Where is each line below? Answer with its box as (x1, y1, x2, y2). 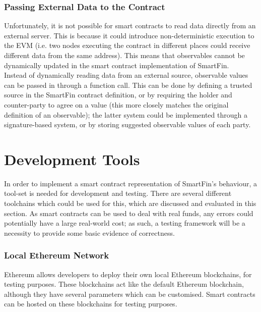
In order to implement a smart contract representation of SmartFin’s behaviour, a (4, 178, 257, 188)
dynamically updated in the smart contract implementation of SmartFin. (4, 60, 229, 70)
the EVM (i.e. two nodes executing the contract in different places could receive (4, 40, 250, 50)
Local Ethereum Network (4, 249, 109, 262)
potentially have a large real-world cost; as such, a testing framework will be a (4, 218, 245, 228)
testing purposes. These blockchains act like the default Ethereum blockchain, (4, 279, 244, 289)
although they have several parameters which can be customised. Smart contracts (4, 288, 255, 299)
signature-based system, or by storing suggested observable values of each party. (4, 119, 251, 130)
